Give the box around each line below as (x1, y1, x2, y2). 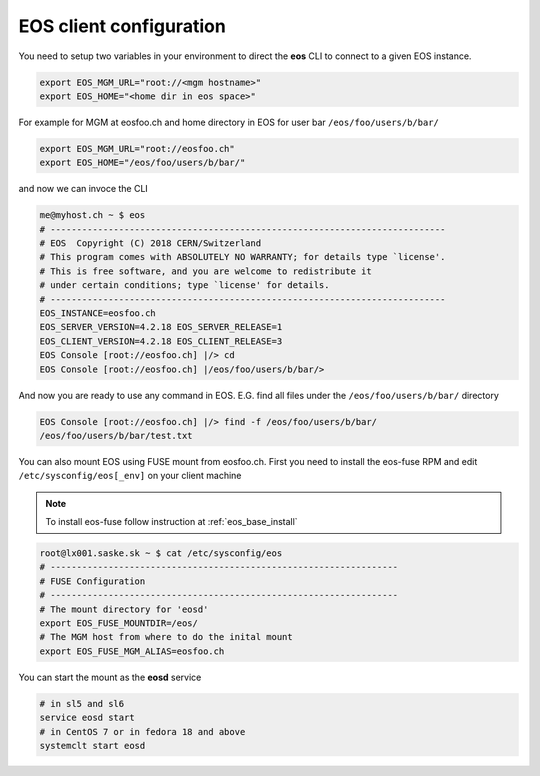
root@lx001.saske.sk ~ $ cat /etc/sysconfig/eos (39, 548, 283, 559)
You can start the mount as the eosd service (18, 671, 202, 683)
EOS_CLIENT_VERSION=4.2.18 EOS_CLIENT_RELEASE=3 (39, 335, 283, 347)
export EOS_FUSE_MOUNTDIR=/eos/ (39, 618, 199, 629)
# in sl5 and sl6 (39, 698, 125, 709)
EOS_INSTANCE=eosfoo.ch (39, 307, 157, 319)
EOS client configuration (18, 15, 227, 37)
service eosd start (39, 712, 135, 724)
